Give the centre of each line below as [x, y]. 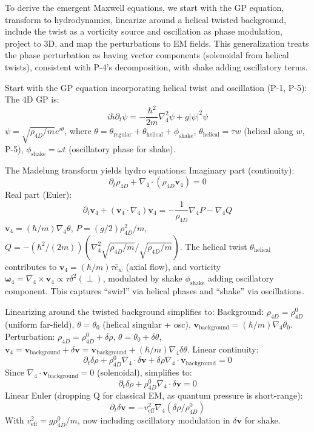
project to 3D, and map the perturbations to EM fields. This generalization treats [157, 43]
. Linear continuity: [223, 349]
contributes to [31, 266]
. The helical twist [213, 246]
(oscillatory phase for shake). [122, 149]
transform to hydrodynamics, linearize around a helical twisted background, [146, 19]
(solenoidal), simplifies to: [144, 372]
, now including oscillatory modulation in [154, 420]
